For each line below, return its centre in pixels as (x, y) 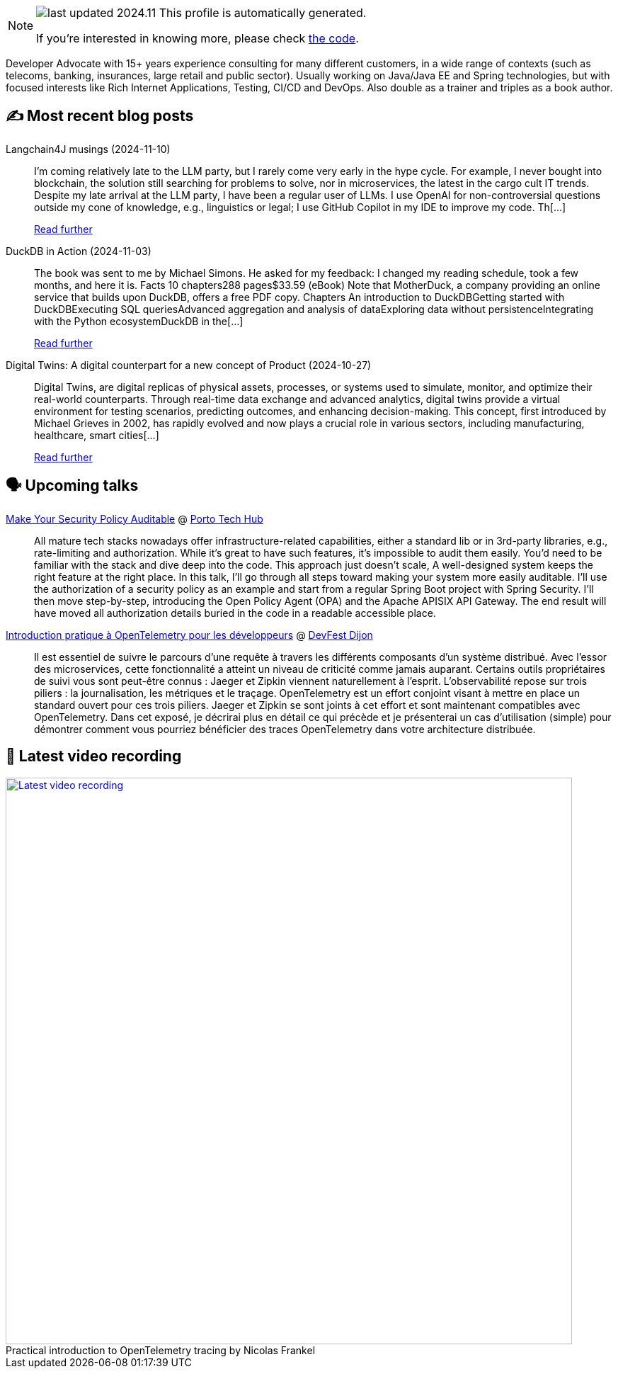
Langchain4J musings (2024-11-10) (88, 149)
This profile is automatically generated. (263, 13)
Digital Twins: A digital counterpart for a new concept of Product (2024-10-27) (189, 365)
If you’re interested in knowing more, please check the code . (198, 38)
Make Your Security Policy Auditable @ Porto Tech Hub (135, 518)
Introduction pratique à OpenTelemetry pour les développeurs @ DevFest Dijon (189, 635)
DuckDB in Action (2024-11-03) (79, 251)
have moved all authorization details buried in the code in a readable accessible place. (235, 613)
